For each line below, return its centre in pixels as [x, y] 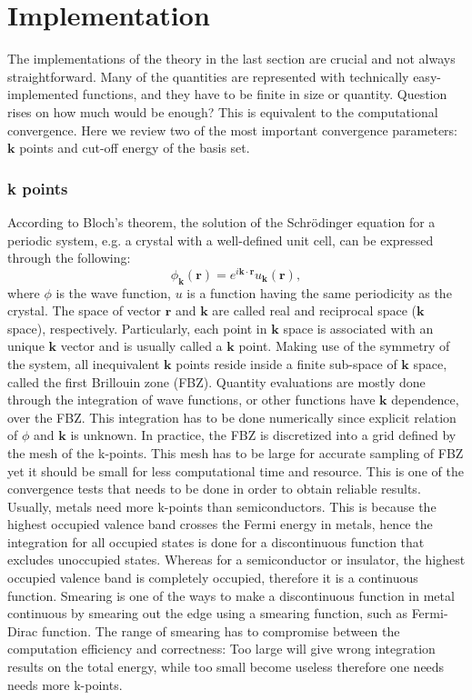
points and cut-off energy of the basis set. [135, 148]
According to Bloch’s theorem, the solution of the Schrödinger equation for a [221, 221]
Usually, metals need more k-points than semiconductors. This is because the [222, 506]
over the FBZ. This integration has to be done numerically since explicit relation [232, 417]
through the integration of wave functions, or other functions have [191, 400]
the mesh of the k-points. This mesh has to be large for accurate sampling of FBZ [236, 452]
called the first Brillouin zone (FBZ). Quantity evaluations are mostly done [216, 381]
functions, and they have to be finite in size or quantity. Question [265, 94]
